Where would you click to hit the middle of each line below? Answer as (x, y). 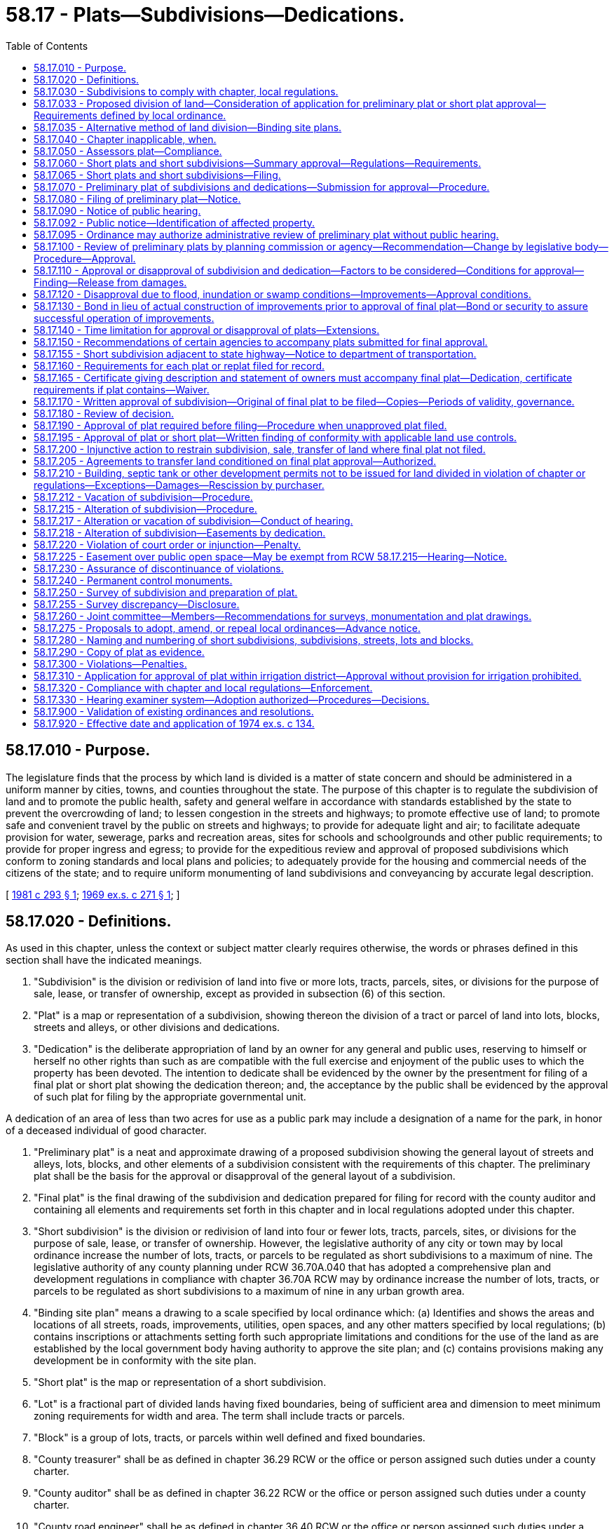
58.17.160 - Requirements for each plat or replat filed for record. (179, 365)
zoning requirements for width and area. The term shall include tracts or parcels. (219, 1416)
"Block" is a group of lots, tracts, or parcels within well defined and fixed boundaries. (230, 1438)
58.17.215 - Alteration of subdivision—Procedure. (145, 508)
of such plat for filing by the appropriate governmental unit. (170, 1097)
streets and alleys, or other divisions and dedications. (157, 1028)
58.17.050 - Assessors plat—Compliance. (128, 151)
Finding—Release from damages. (110, 282)
